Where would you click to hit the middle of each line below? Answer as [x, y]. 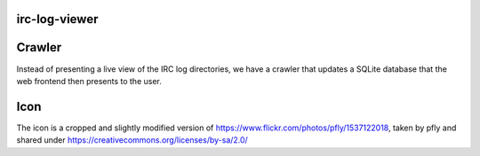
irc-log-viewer [57, 19]
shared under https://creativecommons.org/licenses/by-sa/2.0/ [132, 140]
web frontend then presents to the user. [89, 81]
